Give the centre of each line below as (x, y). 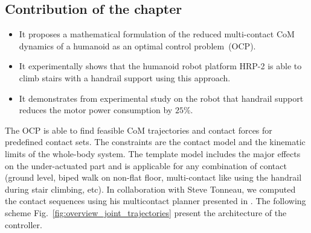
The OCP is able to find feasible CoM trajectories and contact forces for (139, 130)
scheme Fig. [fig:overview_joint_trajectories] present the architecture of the (146, 212)
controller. (24, 224)
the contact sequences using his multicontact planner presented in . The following (155, 201)
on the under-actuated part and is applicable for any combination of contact (146, 165)
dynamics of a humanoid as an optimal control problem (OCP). (137, 45)
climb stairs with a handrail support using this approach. (125, 77)
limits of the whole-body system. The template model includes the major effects (153, 153)
